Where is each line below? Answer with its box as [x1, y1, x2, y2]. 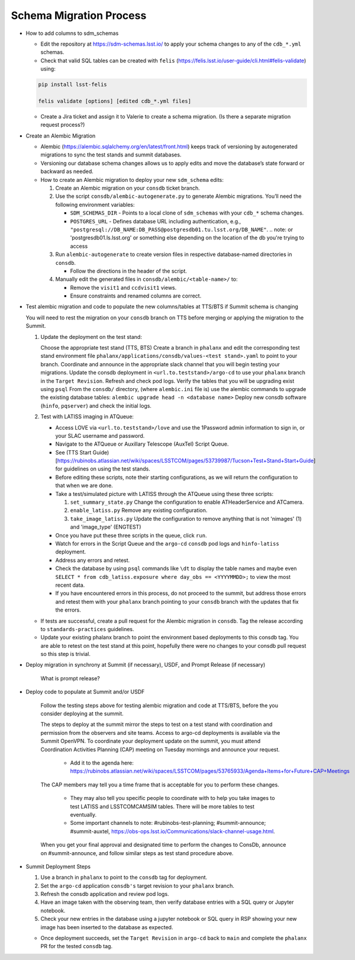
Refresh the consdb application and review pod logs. [40, 891, 169, 898]
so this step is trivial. [40, 651, 91, 658]
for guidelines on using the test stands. [55, 465, 150, 472]
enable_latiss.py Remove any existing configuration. [70, 507, 208, 514]
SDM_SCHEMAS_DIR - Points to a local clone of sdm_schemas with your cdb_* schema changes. [70, 209, 304, 216]
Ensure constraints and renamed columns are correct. [70, 292, 202, 299]
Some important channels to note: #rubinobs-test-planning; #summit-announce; [70, 820, 266, 827]
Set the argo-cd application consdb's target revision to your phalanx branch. [40, 882, 235, 889]
